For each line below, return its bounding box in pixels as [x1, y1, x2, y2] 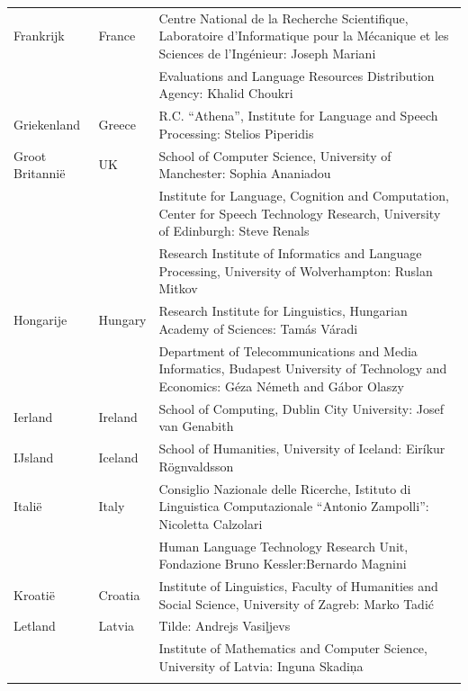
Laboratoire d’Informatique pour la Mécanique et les [158, 26, 449, 45]
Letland [13, 616, 56, 635]
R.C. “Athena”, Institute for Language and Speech [158, 106, 438, 125]
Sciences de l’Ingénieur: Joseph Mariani [158, 43, 376, 62]
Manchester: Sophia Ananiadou [158, 164, 331, 183]
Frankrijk [13, 26, 65, 45]
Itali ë [13, 497, 42, 516]
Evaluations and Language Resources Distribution [158, 66, 435, 85]
